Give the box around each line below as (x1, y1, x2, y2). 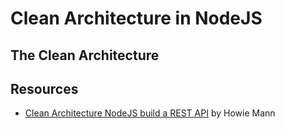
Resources (10, 80, 79, 97)
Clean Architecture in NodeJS (10, 7, 263, 30)
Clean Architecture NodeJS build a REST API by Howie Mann (24, 107, 276, 119)
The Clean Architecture (10, 47, 160, 64)
